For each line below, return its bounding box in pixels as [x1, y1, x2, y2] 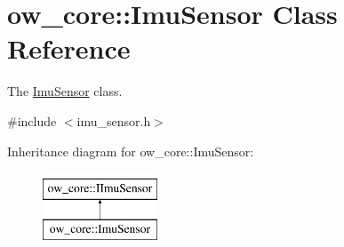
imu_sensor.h [76, 111, 151, 130]
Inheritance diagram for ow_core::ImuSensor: [7, 141, 254, 160]
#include [7, 111, 57, 130]
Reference [7, 30, 131, 67]
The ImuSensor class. [7, 82, 123, 100]
